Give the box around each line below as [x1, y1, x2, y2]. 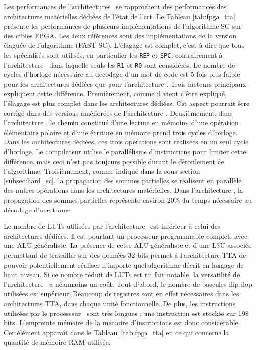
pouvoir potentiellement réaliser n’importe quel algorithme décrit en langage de [4, 259, 244, 270]
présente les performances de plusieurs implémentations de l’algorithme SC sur [4, 21, 242, 31]
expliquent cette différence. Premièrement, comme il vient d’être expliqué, [4, 88, 227, 99]
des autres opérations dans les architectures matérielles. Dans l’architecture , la [4, 185, 243, 195]
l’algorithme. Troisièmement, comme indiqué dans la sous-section [4, 166, 200, 176]
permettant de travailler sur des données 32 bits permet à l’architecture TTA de [4, 249, 246, 260]
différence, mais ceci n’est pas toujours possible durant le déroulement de [4, 156, 224, 166]
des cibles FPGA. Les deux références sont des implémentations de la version [4, 30, 237, 40]
